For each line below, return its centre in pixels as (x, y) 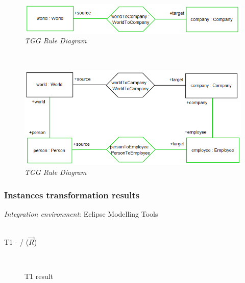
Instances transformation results (72, 195)
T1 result (39, 276)
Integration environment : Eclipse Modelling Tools (81, 213)
